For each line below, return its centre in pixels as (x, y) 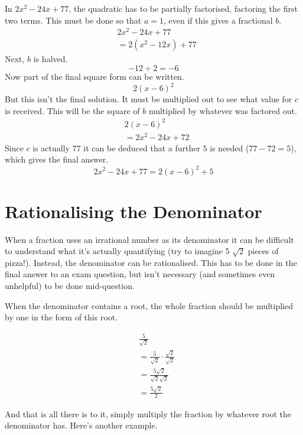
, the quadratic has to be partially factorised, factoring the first (183, 8)
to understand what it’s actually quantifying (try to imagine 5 (117, 251)
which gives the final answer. (57, 159)
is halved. (50, 59)
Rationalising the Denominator (133, 211)
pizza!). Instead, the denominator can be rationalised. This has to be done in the (151, 262)
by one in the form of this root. (61, 317)
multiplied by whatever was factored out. (223, 110)
